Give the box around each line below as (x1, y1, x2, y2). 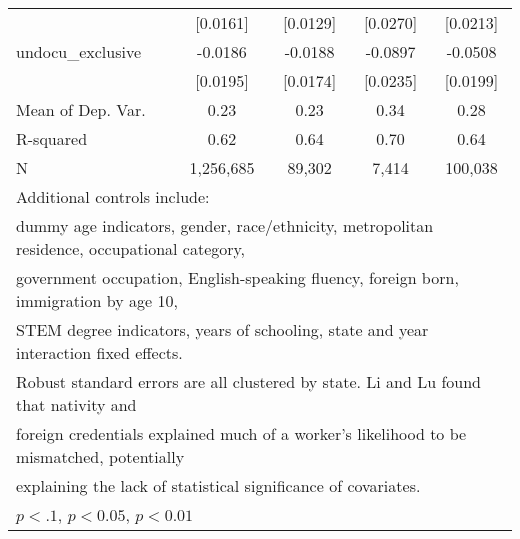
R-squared (16, 127, 88, 150)
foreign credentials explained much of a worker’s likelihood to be (16, 422, 467, 445)
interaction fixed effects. (16, 341, 183, 364)
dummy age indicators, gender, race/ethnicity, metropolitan (16, 214, 434, 237)
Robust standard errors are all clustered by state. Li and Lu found (16, 370, 481, 393)
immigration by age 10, (16, 289, 178, 312)
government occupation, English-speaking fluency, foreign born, (16, 266, 459, 289)
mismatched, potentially (16, 445, 185, 468)
